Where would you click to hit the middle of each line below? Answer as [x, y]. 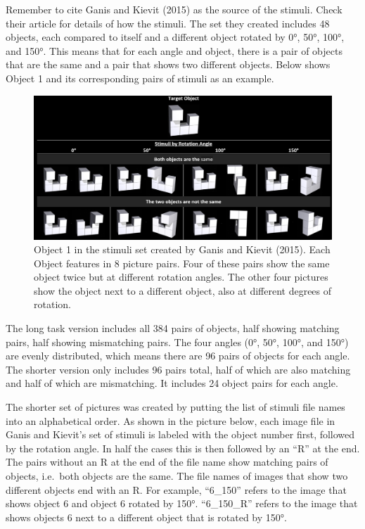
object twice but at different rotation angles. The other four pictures [181, 277]
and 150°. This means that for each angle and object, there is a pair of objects [174, 50]
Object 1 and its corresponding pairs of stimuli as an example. [140, 78]
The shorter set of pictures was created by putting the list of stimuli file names [175, 407]
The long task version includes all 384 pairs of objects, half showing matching [173, 328]
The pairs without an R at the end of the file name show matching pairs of [167, 462]
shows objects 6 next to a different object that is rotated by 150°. [146, 517]
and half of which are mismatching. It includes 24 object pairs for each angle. [172, 383]
